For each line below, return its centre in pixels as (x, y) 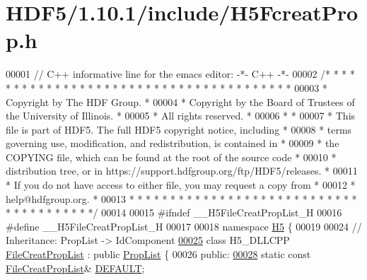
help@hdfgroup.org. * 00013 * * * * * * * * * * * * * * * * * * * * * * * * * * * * (181, 198)
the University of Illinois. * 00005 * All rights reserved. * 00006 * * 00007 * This (181, 116)
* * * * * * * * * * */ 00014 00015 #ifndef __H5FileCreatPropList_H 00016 (174, 212)
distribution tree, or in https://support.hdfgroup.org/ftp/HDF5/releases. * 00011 (182, 171)
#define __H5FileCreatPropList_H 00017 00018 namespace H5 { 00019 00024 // (184, 226)
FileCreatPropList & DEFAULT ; (75, 268)
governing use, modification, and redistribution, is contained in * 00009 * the (173, 143)
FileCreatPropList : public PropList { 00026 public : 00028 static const (158, 254)
